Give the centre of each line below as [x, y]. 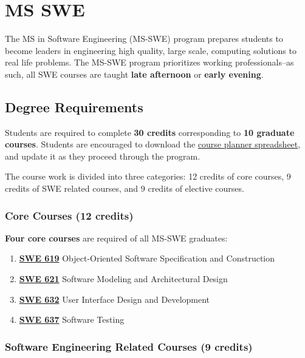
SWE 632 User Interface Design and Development [115, 299]
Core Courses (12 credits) [69, 215]
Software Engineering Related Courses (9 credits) [129, 346]
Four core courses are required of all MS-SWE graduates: [116, 238]
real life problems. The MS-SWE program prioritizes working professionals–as [149, 62]
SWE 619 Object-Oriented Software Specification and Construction [147, 258]
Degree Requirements [74, 106]
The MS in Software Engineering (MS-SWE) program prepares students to [144, 39]
